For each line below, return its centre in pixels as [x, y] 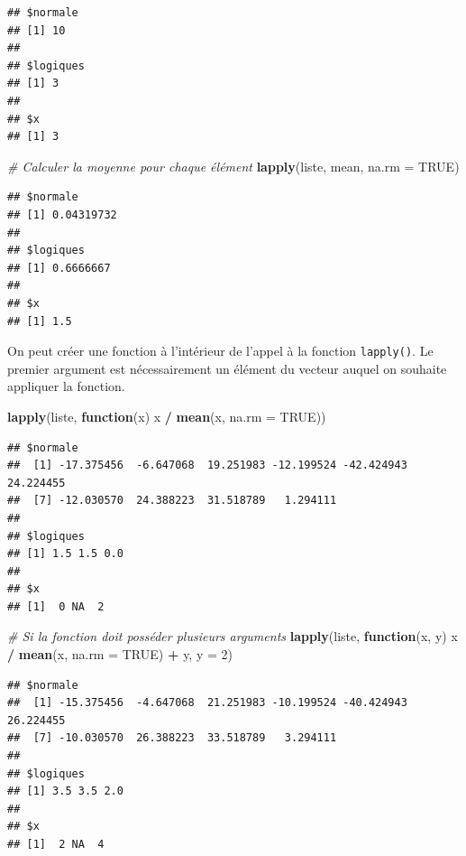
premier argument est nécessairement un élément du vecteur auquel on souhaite [227, 368]
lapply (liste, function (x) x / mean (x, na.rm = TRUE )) [167, 416]
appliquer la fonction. [66, 386]
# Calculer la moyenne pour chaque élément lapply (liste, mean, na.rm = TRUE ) [233, 166]
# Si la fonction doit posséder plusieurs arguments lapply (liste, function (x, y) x [233, 636]
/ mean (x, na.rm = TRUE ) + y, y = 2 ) [120, 654]
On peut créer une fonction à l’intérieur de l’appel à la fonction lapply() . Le [220, 351]
